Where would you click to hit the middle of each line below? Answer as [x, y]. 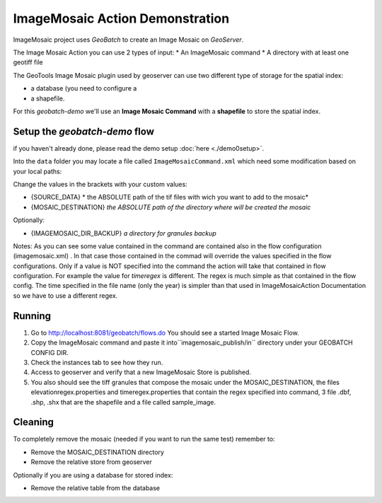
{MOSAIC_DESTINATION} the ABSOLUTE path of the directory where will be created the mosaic [171, 207]
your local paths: [37, 171]
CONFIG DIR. [50, 352]
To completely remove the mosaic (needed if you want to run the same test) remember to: [144, 439]
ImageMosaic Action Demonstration [121, 18]
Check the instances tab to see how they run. [97, 362]
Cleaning [34, 422]
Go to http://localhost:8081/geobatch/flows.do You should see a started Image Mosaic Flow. [165, 333]
